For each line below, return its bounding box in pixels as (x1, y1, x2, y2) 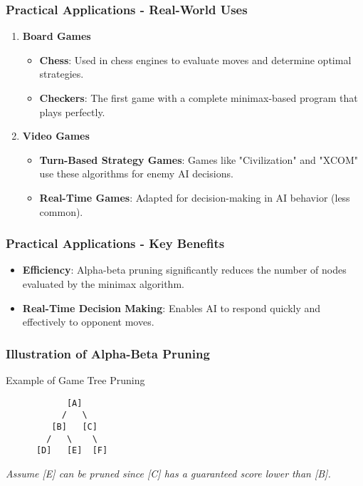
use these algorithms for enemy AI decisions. (39, 166, 233, 181)
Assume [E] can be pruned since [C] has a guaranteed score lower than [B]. (6, 465, 331, 480)
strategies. (39, 66, 84, 81)
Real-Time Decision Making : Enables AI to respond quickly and (22, 300, 321, 315)
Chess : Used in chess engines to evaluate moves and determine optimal (39, 52, 352, 67)
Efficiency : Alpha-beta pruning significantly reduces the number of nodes (22, 262, 347, 277)
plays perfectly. (39, 104, 105, 119)
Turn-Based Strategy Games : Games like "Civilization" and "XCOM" (39, 152, 358, 167)
